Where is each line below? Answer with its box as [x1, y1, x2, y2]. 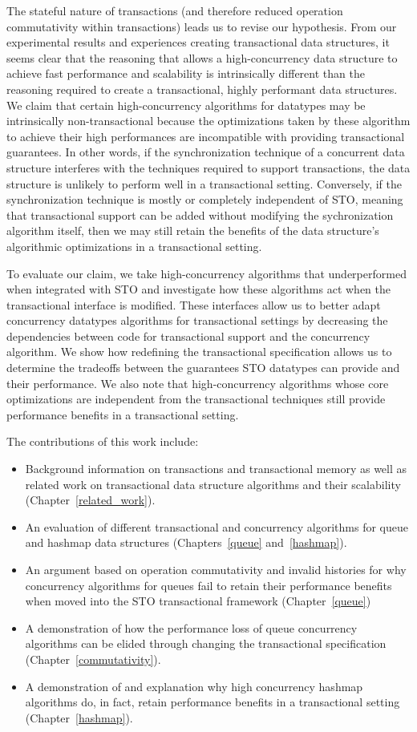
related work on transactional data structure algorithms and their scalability [25, 475, 401, 492]
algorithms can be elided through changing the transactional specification [25, 635, 387, 652]
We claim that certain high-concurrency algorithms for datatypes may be [6, 96, 366, 113]
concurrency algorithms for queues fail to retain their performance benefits [25, 576, 392, 593]
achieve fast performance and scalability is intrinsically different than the [6, 65, 365, 82]
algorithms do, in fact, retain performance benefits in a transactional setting [25, 694, 400, 710]
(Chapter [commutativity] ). [25, 650, 161, 667]
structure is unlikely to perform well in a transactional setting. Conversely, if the [6, 175, 402, 192]
